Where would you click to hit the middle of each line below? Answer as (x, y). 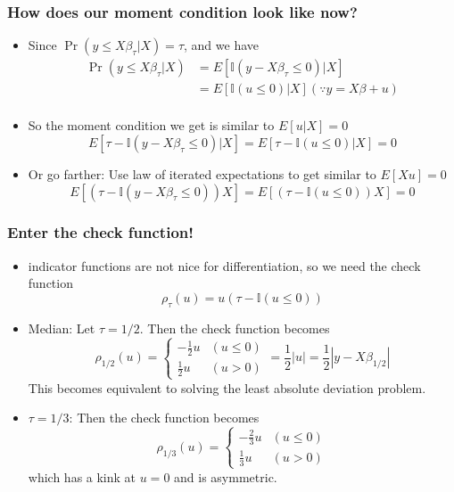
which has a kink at (82, 476)
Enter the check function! (100, 232)
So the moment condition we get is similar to (151, 125)
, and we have (222, 45)
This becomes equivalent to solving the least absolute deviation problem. (227, 387)
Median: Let (62, 328)
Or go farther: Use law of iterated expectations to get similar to (202, 173)
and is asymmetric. (226, 476)
